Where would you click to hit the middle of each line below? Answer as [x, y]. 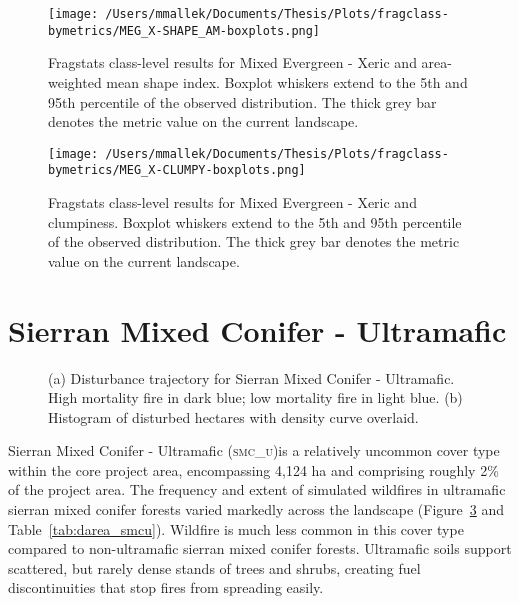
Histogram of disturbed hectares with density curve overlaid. [233, 416]
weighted [75, 81]
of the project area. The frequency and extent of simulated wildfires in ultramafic [257, 489]
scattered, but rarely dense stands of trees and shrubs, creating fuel [214, 567]
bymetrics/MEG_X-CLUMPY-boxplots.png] [177, 170]
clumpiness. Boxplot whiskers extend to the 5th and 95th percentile [255, 221]
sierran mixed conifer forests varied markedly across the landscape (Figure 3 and [256, 509]
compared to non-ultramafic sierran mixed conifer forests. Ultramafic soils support [260, 548]
